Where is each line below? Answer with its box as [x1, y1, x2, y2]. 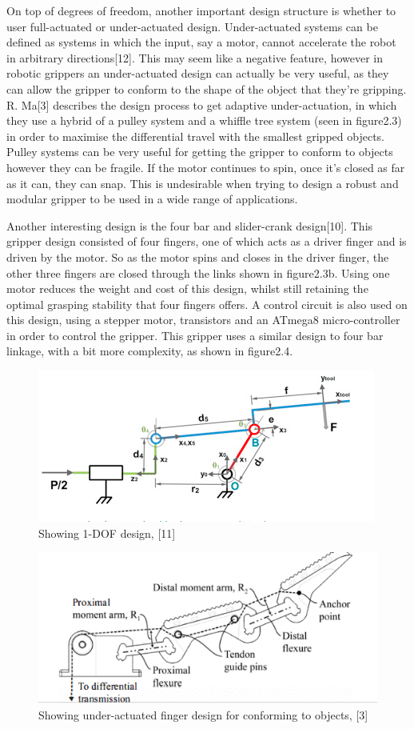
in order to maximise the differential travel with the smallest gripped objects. [6, 127, 384, 144]
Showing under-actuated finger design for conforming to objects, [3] [38, 706, 368, 723]
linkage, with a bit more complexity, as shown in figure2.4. [6, 342, 293, 359]
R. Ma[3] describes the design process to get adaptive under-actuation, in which [6, 96, 397, 113]
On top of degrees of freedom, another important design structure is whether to [6, 2, 396, 18]
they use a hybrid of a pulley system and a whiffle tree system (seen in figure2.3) [6, 112, 402, 129]
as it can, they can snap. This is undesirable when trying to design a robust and [6, 174, 399, 191]
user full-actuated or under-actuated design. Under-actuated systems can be [6, 18, 378, 34]
